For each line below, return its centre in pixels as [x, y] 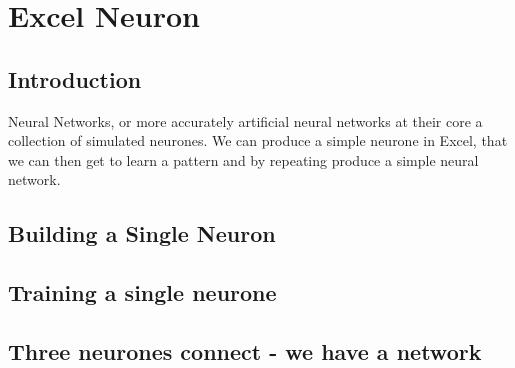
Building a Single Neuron [142, 233]
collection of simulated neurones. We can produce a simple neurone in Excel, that [258, 140]
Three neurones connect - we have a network [245, 350]
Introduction [75, 78]
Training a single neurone [142, 292]
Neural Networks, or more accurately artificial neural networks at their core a [245, 120]
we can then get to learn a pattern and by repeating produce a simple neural [243, 159]
